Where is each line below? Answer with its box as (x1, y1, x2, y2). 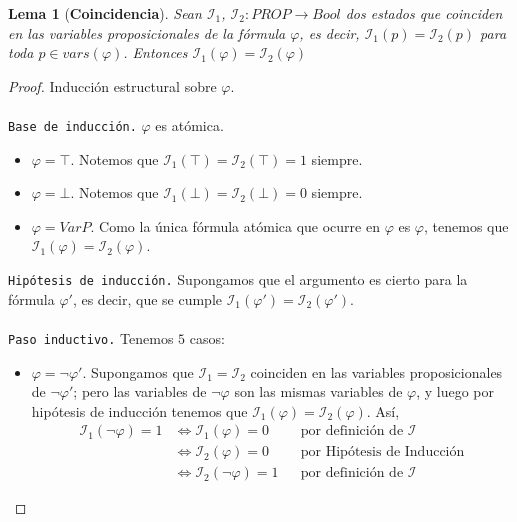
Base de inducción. (8, 119, 137, 134)
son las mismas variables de (234, 381, 403, 402)
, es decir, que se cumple (72, 288, 223, 309)
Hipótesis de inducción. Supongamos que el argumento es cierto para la (8, 269, 468, 289)
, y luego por (416, 381, 495, 402)
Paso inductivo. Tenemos (8, 327, 174, 348)
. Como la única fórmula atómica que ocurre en (90, 215, 380, 236)
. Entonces (123, 42, 188, 63)
